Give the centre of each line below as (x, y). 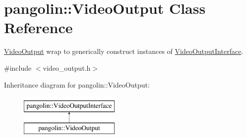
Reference (38, 27)
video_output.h (67, 68)
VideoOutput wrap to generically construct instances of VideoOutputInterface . (124, 51)
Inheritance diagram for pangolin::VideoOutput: (77, 84)
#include (18, 68)
